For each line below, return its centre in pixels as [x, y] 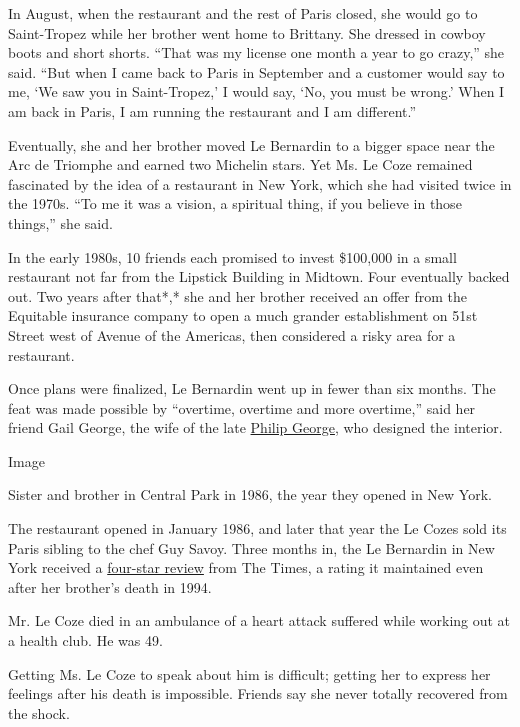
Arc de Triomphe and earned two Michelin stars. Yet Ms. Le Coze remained [240, 164]
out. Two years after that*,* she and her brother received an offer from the [237, 295]
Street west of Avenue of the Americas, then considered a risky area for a [232, 334]
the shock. [39, 712]
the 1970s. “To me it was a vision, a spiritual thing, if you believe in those [235, 203]
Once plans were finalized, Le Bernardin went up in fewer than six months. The [252, 388]
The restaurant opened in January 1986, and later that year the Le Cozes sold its [257, 528]
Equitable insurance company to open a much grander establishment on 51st [243, 315]
